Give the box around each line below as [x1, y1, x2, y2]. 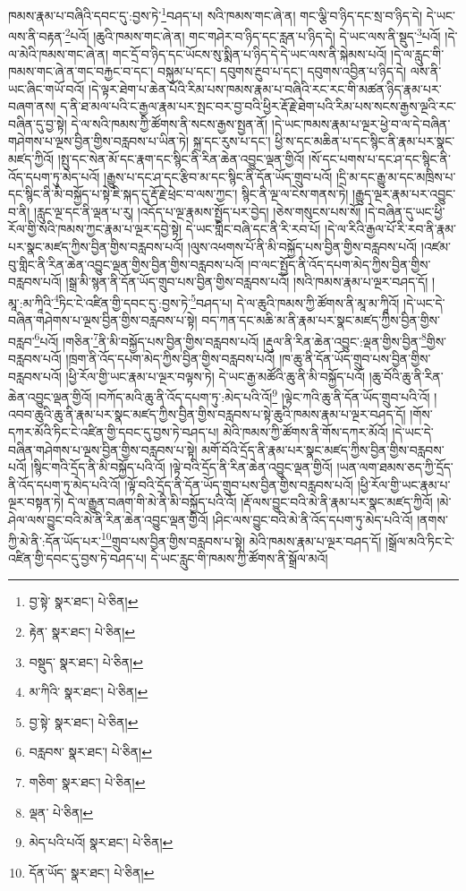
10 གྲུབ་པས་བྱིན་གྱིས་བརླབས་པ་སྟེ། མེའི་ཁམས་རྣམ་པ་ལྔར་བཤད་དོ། [100, 528, 382, 550]
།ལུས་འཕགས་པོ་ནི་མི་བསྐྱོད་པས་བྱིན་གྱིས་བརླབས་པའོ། [187, 237, 418, 256]
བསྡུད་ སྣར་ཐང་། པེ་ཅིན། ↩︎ [29, 652, 143, 671]
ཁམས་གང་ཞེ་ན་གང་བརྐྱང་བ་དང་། [8, 62, 154, 81]
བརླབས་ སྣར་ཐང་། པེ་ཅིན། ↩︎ [29, 742, 152, 761]
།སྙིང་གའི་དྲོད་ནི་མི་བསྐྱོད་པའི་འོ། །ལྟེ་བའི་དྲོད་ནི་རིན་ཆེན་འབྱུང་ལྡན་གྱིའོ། [30, 458, 333, 476]
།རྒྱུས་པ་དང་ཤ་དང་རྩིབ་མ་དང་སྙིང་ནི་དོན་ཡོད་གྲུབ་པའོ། [104, 167, 333, 185]
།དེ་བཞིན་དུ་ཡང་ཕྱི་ [365, 201, 445, 220]
